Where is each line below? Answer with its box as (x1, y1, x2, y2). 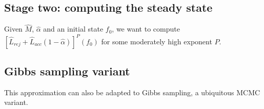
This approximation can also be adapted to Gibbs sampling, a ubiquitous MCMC (4, 87, 260, 97)
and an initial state (43, 23, 104, 34)
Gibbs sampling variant (4, 63, 130, 78)
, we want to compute (112, 23, 180, 34)
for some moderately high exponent (101, 36, 212, 46)
